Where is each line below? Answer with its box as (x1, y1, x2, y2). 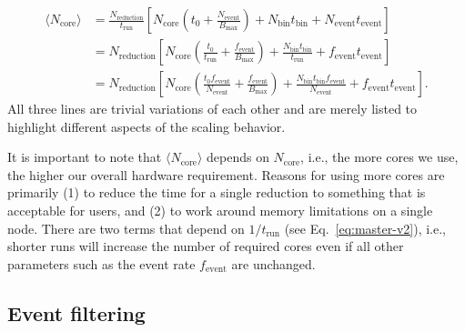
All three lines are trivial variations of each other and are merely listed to (7, 99, 418, 118)
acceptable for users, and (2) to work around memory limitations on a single (7, 201, 433, 220)
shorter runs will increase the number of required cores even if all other (7, 236, 404, 256)
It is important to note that (7, 147, 162, 166)
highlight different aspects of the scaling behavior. (7, 116, 286, 136)
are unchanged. (231, 254, 316, 273)
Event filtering (7, 298, 146, 327)
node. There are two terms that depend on (7, 218, 245, 237)
